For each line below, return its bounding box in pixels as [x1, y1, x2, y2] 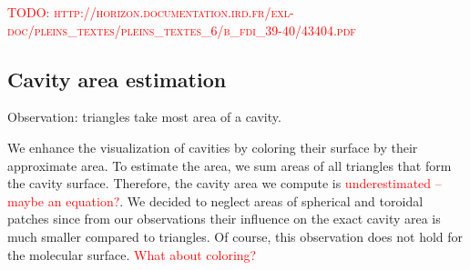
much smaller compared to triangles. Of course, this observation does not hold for [7, 226, 464, 245]
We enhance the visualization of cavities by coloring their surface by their [7, 137, 418, 156]
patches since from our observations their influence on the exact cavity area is [7, 209, 441, 228]
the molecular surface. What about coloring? [7, 245, 257, 264]
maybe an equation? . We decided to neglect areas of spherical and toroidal [7, 191, 424, 210]
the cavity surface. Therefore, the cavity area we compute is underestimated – [7, 174, 442, 193]
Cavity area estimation [7, 65, 227, 93]
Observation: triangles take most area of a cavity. [7, 107, 281, 126]
